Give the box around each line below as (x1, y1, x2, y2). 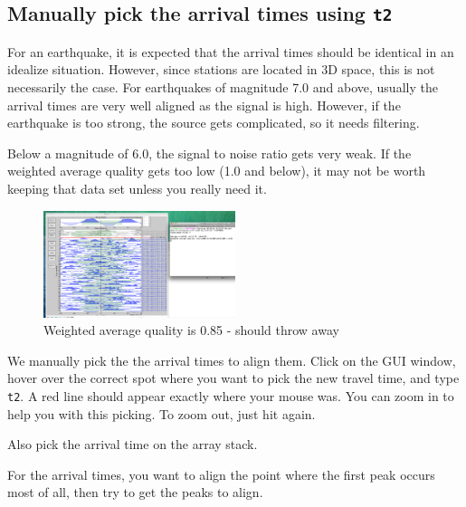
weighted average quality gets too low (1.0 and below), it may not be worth (7, 161, 426, 180)
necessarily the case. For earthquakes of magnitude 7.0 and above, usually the (7, 77, 438, 96)
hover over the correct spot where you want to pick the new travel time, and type (7, 368, 460, 387)
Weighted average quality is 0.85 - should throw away (43, 320, 339, 340)
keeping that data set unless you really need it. (7, 178, 267, 197)
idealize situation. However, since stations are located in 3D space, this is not (7, 60, 435, 79)
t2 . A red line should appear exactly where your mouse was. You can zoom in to (7, 386, 454, 405)
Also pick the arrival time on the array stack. (7, 435, 258, 454)
